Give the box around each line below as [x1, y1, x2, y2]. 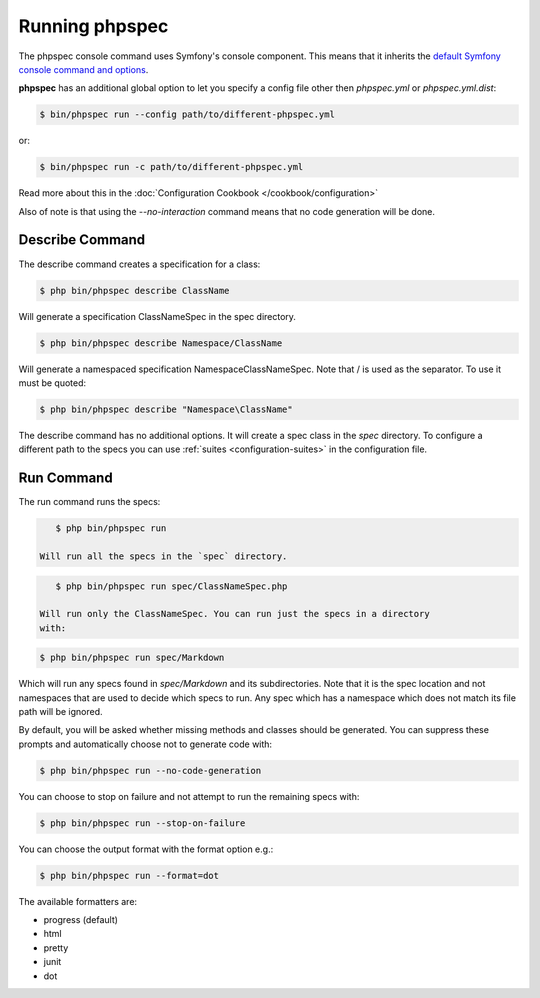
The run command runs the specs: [18, 496, 161, 508]
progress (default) [43, 914, 119, 926]
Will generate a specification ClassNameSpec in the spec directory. [18, 310, 297, 322]
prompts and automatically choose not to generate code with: [18, 738, 273, 750]
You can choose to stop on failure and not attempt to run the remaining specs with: [18, 790, 360, 802]
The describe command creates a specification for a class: [18, 258, 261, 270]
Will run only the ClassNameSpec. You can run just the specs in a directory [39, 608, 430, 620]
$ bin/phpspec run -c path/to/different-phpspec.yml [39, 161, 304, 173]
